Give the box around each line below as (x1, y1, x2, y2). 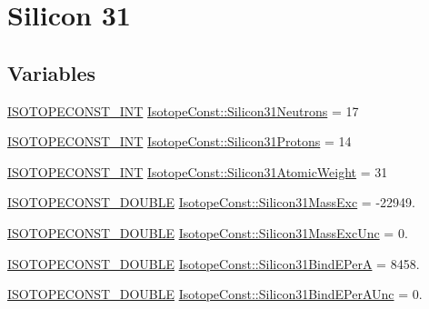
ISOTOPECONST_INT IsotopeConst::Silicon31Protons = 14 (7, 132, 352, 151)
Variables (7, 58, 96, 86)
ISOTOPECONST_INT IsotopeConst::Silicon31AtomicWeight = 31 (7, 162, 388, 181)
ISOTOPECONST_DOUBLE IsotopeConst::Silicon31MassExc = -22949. (7, 193, 415, 212)
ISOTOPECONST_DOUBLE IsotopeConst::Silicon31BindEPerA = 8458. (7, 254, 420, 273)
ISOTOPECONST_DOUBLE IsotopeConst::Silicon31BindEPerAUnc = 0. (7, 284, 423, 304)
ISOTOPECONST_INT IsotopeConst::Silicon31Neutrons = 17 (7, 101, 359, 120)
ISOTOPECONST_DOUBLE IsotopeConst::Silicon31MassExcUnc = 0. (7, 223, 408, 242)
